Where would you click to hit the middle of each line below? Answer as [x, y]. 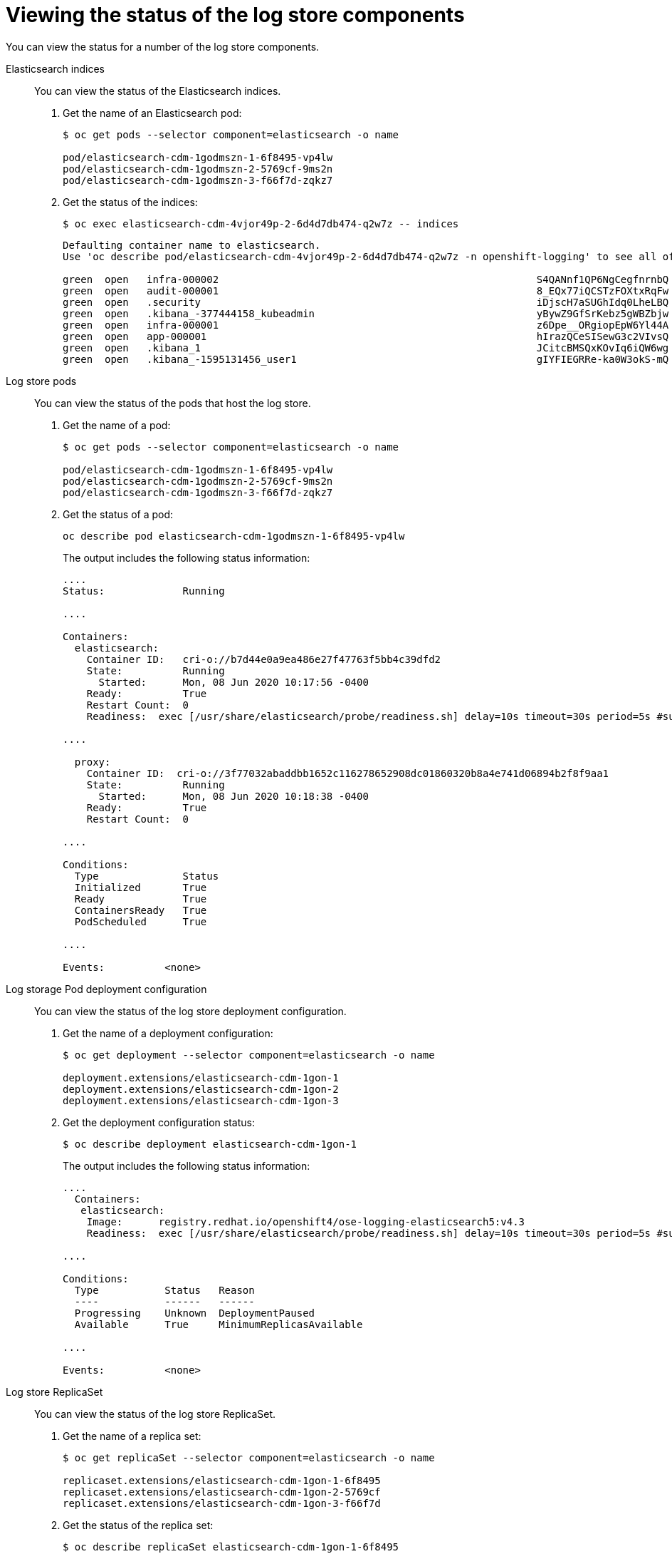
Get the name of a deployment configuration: [168, 1033]
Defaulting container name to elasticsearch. [192, 245]
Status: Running [144, 591]
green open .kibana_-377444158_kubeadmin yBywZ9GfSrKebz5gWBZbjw [366, 313]
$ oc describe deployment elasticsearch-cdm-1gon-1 [210, 1144]
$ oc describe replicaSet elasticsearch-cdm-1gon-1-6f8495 [231, 1547]
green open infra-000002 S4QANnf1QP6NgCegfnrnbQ [366, 279]
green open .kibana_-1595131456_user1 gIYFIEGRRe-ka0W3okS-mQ [366, 359]
